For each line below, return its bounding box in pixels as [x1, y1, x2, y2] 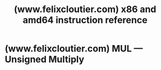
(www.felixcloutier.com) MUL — [5, 43, 143, 54]
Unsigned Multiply [5, 54, 85, 65]
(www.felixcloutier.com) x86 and [14, 4, 156, 15]
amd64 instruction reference [22, 14, 148, 26]
